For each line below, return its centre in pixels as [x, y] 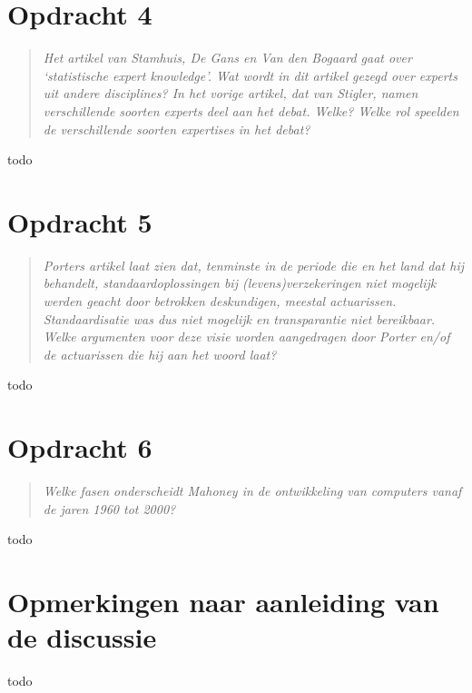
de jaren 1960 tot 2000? [109, 508]
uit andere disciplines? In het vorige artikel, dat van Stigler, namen [231, 93]
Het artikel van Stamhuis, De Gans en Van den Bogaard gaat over [227, 58]
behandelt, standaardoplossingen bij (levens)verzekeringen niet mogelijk [240, 283]
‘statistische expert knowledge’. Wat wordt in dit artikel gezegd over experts [250, 75]
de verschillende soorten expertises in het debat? [177, 129]
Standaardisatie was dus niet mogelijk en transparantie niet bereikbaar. [239, 318]
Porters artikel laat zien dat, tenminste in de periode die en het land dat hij [254, 265]
